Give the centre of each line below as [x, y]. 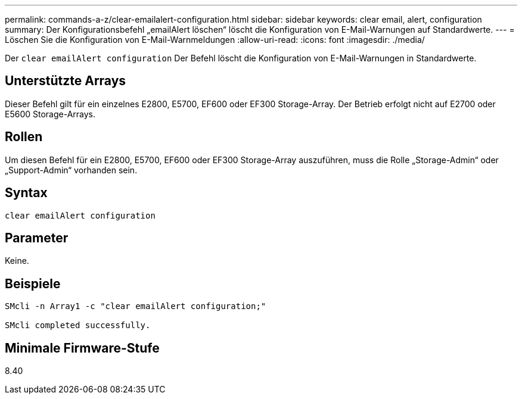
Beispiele [33, 283]
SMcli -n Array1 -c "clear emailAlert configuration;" [136, 306]
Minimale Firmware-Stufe [82, 348]
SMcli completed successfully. [78, 325]
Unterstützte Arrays [66, 81]
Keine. [17, 261]
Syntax [26, 193]
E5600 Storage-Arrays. [50, 114]
